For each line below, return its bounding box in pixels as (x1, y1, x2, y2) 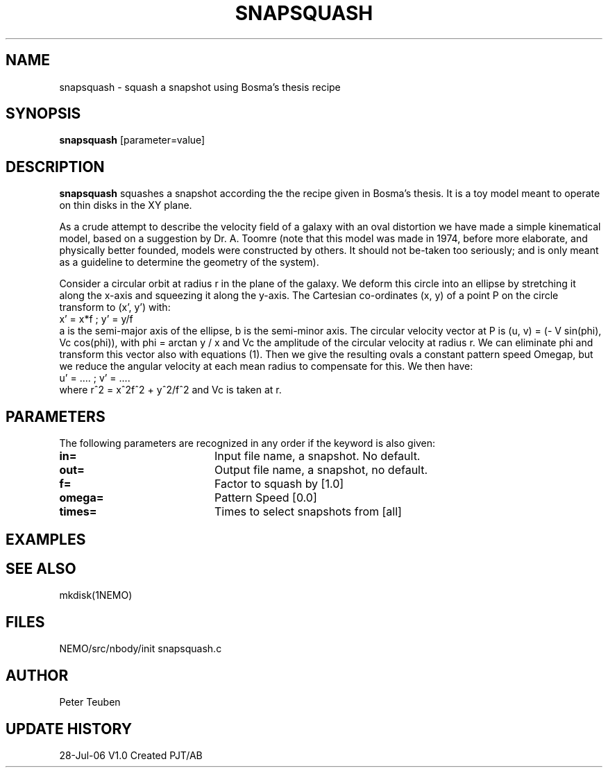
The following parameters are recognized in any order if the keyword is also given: (59, 437, 436, 450)
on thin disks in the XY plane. (59, 199, 192, 212)
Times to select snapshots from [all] (214, 504, 402, 519)
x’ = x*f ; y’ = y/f (59, 313, 133, 325)
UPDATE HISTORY (6, 720, 133, 738)
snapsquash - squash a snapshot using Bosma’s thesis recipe (59, 80, 341, 93)
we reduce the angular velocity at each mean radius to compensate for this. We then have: (59, 360, 473, 373)
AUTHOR (6, 666, 69, 684)
